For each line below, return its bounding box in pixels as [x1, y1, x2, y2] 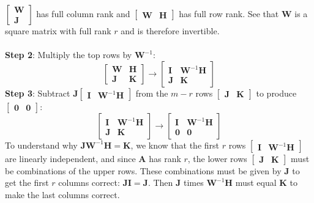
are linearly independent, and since [5, 152, 136, 164]
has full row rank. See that [179, 7, 279, 20]
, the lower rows [187, 152, 247, 164]
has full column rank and [36, 7, 130, 20]
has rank [149, 152, 181, 164]
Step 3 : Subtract [5, 86, 70, 99]
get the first [5, 176, 49, 189]
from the [135, 86, 168, 99]
